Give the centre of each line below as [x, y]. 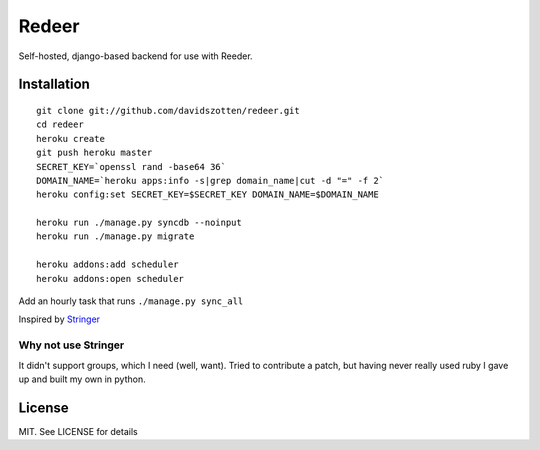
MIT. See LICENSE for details [78, 431]
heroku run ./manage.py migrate [115, 236]
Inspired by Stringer [59, 319]
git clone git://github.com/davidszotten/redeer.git [168, 110]
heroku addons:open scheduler [110, 278]
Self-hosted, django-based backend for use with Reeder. [136, 56]
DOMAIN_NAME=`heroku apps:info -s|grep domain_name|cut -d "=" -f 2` [210, 180]
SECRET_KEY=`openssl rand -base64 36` [131, 166]
